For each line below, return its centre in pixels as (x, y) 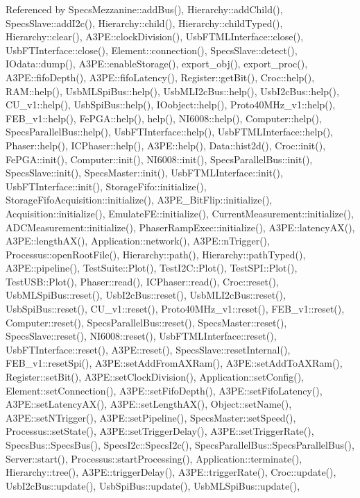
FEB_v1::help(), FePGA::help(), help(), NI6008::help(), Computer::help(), (164, 118)
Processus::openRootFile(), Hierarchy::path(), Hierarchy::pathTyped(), (156, 254)
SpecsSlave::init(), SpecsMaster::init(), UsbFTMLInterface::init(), (144, 173)
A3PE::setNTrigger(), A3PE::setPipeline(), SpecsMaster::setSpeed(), (151, 417)
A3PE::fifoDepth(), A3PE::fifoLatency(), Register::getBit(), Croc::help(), (160, 77)
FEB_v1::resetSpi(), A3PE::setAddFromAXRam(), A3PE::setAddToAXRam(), (174, 363)
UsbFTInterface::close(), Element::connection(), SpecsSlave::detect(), (152, 50)
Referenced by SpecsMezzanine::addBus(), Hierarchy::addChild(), (144, 9)
